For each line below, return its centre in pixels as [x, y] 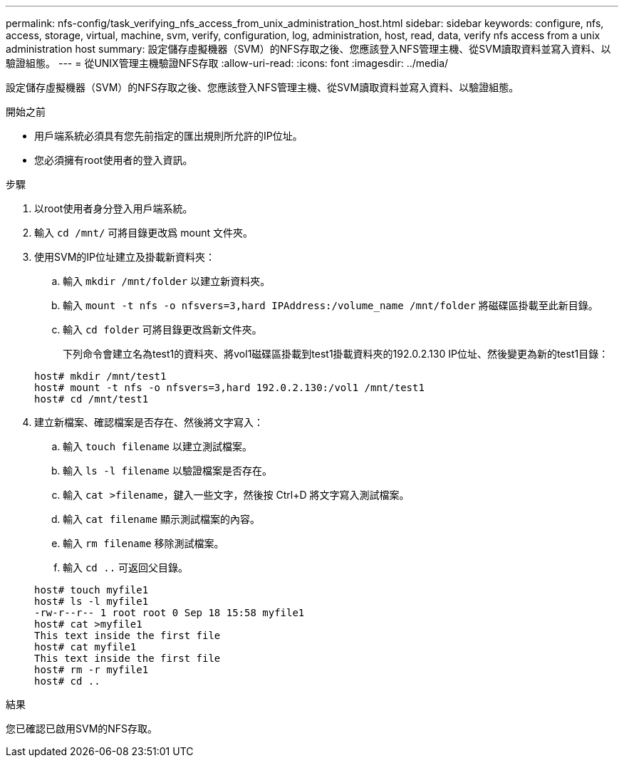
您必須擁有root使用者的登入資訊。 [114, 160]
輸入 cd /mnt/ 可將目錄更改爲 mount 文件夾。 [144, 233]
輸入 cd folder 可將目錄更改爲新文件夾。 [162, 329]
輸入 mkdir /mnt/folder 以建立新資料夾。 [167, 281]
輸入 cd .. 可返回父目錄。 [126, 567]
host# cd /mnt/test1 [92, 399]
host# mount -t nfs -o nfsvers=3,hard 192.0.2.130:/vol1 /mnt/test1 [229, 388]
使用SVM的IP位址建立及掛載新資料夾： [125, 257]
